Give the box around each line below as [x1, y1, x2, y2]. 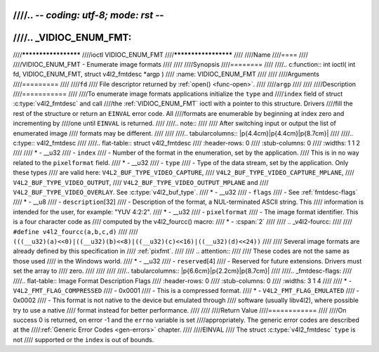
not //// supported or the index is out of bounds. [13, 335, 154, 344]
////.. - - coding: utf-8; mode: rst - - [13, 9, 164, 21]
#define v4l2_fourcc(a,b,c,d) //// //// [13, 227, 138, 235]
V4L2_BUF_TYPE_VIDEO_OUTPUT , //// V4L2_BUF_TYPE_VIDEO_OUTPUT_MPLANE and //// [13, 178, 270, 186]
